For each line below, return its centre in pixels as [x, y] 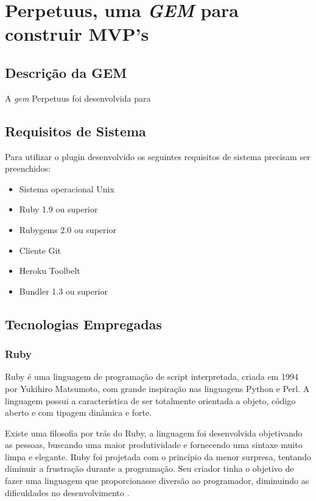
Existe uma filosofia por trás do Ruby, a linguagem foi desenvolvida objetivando [154, 433]
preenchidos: [28, 168]
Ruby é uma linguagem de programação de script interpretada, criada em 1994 [152, 377]
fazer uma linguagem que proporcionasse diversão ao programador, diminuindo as [157, 481]
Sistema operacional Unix [67, 188]
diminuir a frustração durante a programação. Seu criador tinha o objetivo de [149, 468]
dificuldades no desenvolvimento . [67, 492]
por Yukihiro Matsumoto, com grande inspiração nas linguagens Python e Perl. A [157, 388]
